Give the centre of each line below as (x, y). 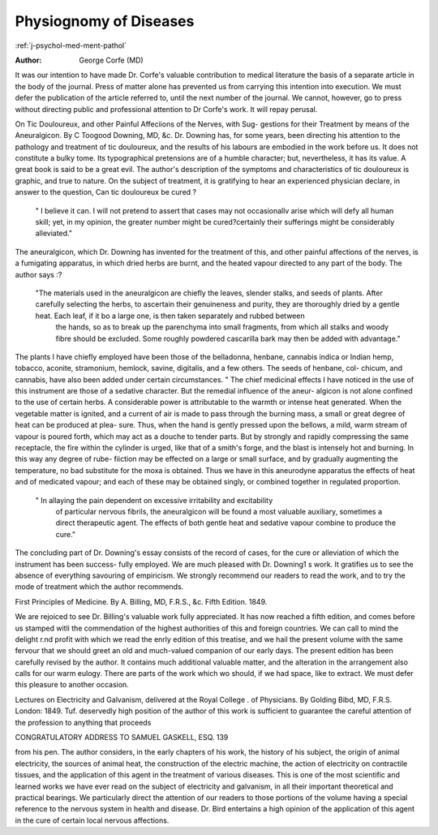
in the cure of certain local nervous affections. (92, 820)
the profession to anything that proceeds (83, 722)
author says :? (39, 274)
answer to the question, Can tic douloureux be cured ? (106, 192)
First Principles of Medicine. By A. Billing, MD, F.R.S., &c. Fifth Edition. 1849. (141, 601)
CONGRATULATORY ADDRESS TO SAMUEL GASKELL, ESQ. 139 (122, 738)
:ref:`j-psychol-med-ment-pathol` (71, 45)
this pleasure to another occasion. (72, 685)
